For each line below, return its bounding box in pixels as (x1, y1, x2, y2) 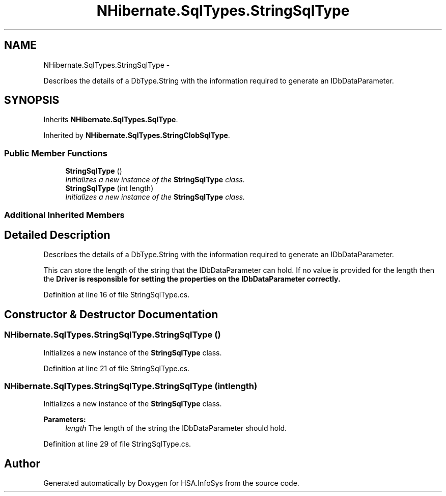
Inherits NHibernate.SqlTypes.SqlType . (43, 115, 178, 124)
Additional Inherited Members (4, 209, 125, 220)
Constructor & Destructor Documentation (4, 308, 218, 321)
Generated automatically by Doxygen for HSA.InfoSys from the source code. (43, 479, 299, 488)
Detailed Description (4, 228, 110, 241)
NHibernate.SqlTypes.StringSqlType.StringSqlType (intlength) (4, 381, 258, 391)
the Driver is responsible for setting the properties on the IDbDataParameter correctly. (43, 274, 341, 284)
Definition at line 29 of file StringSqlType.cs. (43, 439, 191, 449)
